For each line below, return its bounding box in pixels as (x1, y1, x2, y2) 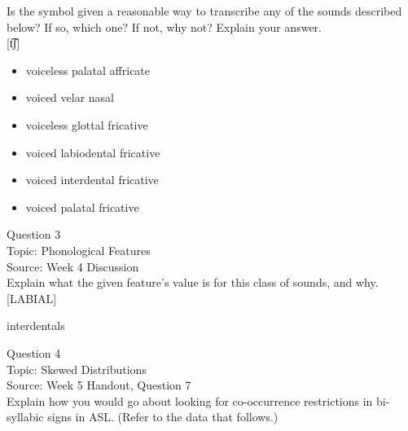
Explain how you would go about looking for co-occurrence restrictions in (7, 392, 373, 409)
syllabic (7, 408, 44, 425)
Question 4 (7, 344, 61, 361)
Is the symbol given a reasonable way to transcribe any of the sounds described (7, 2, 402, 19)
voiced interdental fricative (25, 171, 159, 188)
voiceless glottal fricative (25, 116, 148, 133)
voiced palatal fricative (25, 198, 139, 215)
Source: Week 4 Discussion (7, 257, 139, 275)
